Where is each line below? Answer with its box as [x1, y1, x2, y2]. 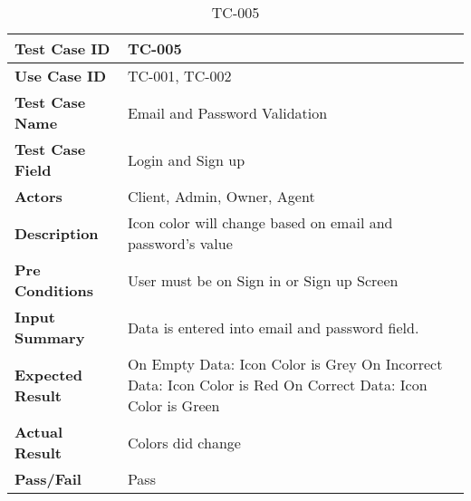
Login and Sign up [127, 149, 245, 170]
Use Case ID [14, 65, 107, 86]
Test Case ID [14, 38, 111, 59]
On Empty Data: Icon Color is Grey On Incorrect [127, 353, 443, 374]
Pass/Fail [14, 468, 82, 489]
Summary [14, 327, 85, 348]
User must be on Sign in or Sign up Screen [127, 269, 399, 291]
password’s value [127, 233, 233, 254]
